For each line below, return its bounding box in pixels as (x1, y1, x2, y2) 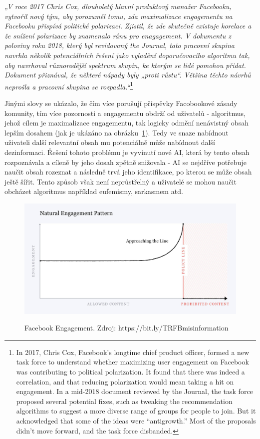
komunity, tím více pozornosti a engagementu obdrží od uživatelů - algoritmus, (4, 107, 246, 118)
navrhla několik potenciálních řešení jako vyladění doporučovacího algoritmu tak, (4, 49, 250, 60)
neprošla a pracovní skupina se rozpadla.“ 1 (4, 79, 133, 91)
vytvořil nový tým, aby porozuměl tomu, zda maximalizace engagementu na (4, 10, 233, 21)
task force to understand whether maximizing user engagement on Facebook (16, 356, 249, 367)
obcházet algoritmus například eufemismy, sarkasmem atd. (4, 186, 183, 196)
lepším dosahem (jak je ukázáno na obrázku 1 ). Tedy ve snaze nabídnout (4, 127, 229, 137)
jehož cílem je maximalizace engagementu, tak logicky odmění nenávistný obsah (4, 117, 249, 128)
